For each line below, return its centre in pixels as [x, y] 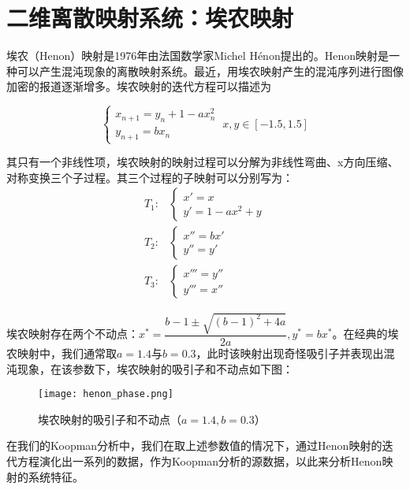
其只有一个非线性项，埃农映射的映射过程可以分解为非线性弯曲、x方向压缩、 [203, 162]
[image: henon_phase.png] [106, 394]
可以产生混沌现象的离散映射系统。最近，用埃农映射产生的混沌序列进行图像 [210, 71]
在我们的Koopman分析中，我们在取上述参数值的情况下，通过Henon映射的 [194, 445]
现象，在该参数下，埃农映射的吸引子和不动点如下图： [155, 368]
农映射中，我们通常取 [61, 353]
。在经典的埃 [365, 334]
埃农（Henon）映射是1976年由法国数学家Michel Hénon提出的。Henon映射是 [198, 56]
